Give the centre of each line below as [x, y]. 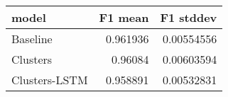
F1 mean [124, 17]
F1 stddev [189, 17]
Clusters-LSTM [50, 80]
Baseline [32, 39]
